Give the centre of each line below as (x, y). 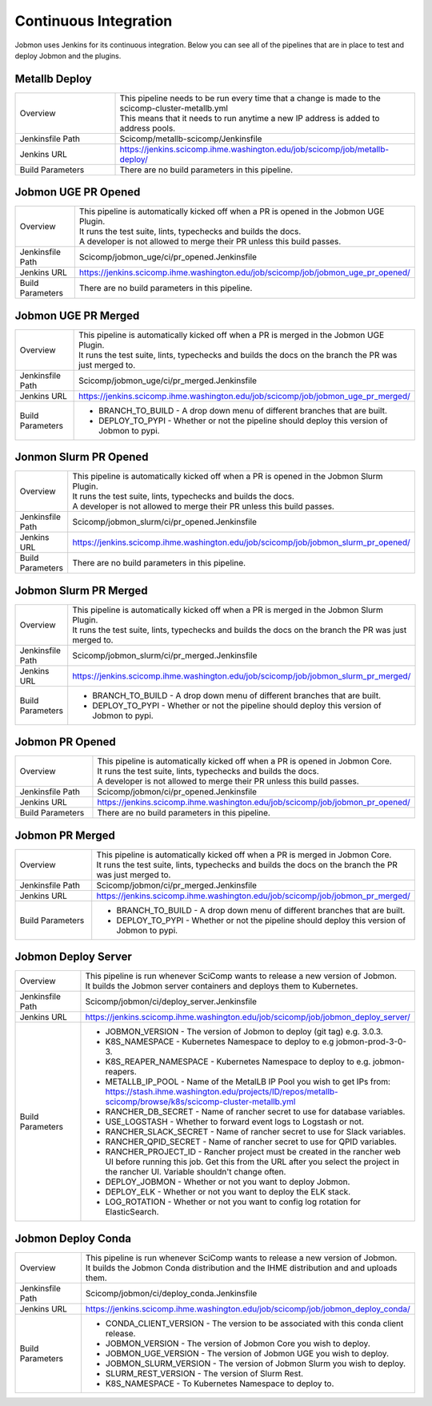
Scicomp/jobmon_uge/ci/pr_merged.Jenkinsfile (168, 381)
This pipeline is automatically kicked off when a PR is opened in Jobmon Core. (244, 761)
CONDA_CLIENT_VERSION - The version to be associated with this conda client (254, 1323)
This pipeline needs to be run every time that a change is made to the (250, 98)
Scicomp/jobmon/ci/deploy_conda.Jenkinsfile (171, 1293)
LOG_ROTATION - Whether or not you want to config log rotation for (233, 1202)
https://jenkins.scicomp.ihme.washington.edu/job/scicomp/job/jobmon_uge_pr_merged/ (245, 396)
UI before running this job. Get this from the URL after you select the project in (252, 1162)
